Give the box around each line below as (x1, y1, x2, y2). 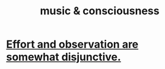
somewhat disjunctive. (6, 51, 122, 64)
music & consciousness (40, 4, 160, 18)
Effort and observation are (6, 37, 139, 51)
